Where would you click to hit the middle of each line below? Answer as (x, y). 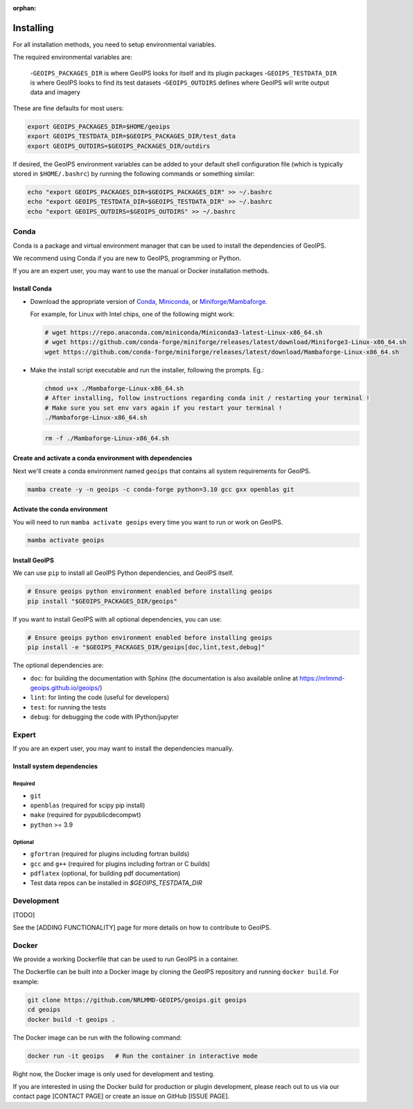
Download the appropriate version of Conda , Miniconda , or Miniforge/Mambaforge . (149, 301)
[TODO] (24, 915)
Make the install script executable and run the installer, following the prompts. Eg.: (147, 370)
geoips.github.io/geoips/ (65, 687)
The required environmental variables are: (73, 57)
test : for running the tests (68, 707)
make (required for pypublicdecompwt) (86, 815)
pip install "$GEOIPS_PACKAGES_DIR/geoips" (103, 601)
